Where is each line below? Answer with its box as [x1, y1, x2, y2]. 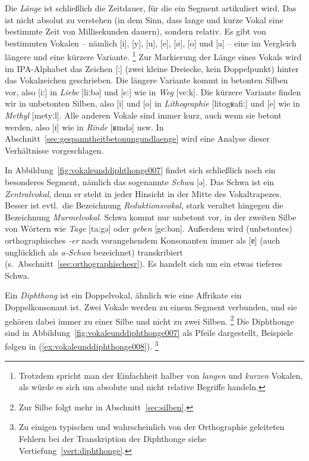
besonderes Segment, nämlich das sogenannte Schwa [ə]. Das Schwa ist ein [5, 175, 275, 188]
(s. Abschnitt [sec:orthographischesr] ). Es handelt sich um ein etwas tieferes [5, 257, 282, 270]
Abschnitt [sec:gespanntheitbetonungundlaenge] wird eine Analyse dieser [5, 132, 270, 145]
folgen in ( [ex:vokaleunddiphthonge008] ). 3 [5, 338, 159, 352]
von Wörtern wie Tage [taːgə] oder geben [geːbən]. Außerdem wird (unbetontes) [5, 222, 292, 235]
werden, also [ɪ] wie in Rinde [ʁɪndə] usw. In [5, 120, 164, 133]
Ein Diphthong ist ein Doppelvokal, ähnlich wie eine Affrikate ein [5, 289, 242, 301]
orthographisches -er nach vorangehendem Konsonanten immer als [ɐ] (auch [5, 233, 280, 246]
